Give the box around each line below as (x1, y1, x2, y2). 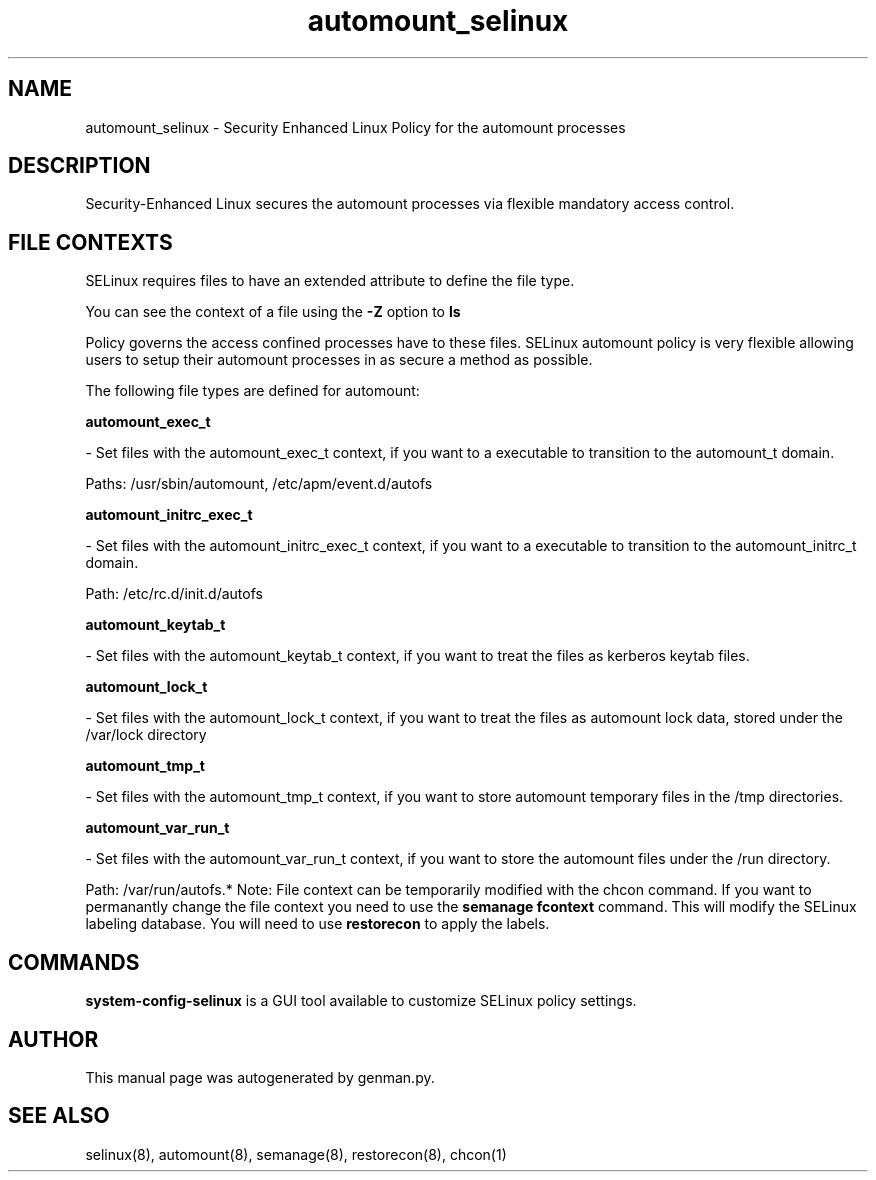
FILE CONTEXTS (8, 229, 173, 255)
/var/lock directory (85, 726, 207, 744)
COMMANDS (8, 949, 140, 975)
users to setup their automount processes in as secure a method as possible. (85, 351, 593, 369)
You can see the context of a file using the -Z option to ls (85, 303, 461, 321)
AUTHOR (8, 1026, 99, 1052)
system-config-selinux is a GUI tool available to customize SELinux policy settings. (85, 992, 637, 1010)
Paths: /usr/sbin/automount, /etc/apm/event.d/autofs (85, 475, 433, 493)
